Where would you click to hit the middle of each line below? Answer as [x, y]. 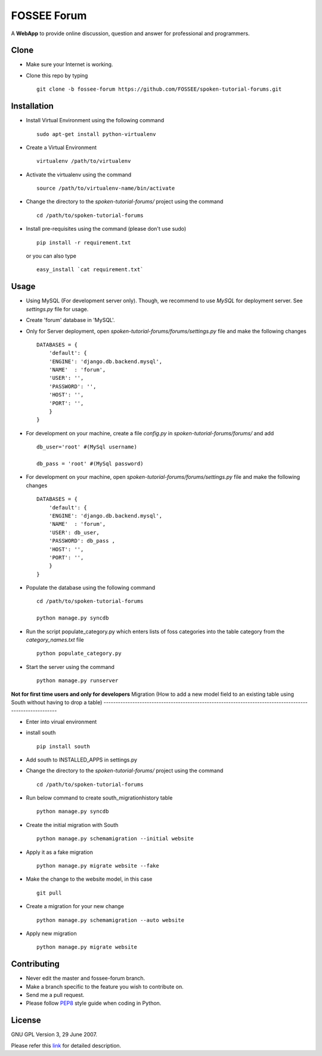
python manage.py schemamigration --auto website [111, 920]
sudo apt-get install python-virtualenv [96, 134]
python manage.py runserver [78, 681]
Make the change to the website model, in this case [89, 879]
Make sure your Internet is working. [69, 64]
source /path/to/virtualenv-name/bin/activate [106, 188]
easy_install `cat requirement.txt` [90, 270]
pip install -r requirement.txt [84, 242]
